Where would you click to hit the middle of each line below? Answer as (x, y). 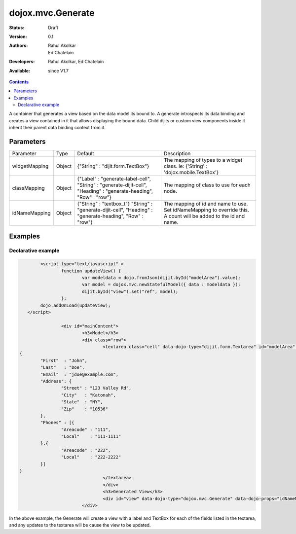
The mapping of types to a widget (203, 160)
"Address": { (56, 381)
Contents (19, 82)
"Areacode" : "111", (86, 429)
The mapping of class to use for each (207, 185)
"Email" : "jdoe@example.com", (79, 374)
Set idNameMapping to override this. (206, 210)
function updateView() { (91, 271)
